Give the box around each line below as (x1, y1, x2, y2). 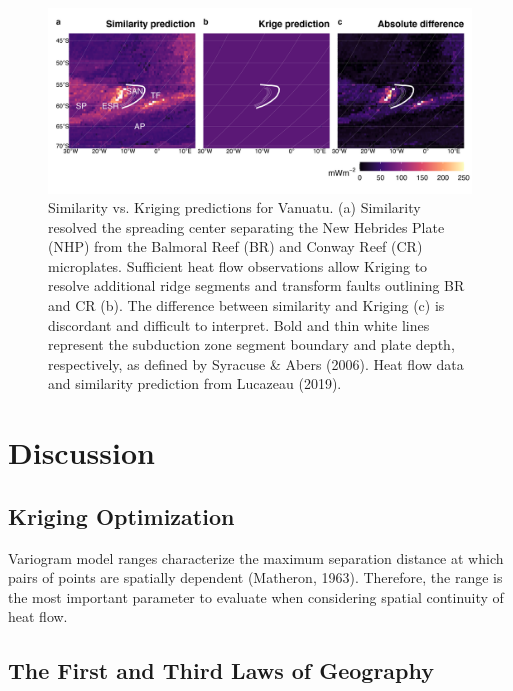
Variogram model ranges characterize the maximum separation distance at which (8, 547, 504, 568)
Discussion (8, 432, 155, 473)
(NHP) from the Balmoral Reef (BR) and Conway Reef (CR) (48, 236, 423, 257)
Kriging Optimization (8, 500, 235, 531)
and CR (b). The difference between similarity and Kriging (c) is (48, 295, 445, 316)
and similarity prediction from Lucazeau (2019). (48, 373, 342, 394)
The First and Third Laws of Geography (8, 655, 435, 686)
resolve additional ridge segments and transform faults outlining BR (48, 275, 465, 296)
